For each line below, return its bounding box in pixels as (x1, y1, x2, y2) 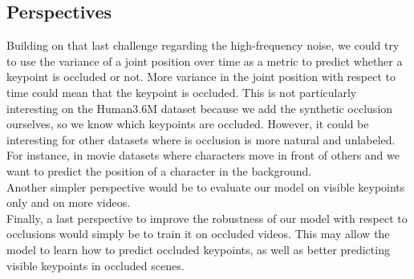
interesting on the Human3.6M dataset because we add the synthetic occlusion (6, 99, 393, 116)
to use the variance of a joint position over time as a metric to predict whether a (6, 52, 403, 69)
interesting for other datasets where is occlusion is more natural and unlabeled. (6, 131, 396, 148)
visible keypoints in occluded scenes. (6, 257, 185, 273)
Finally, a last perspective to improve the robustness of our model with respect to (6, 209, 408, 226)
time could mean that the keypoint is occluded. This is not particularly (6, 83, 357, 100)
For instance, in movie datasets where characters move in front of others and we (6, 147, 400, 164)
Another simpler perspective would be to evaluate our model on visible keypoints (6, 178, 405, 195)
